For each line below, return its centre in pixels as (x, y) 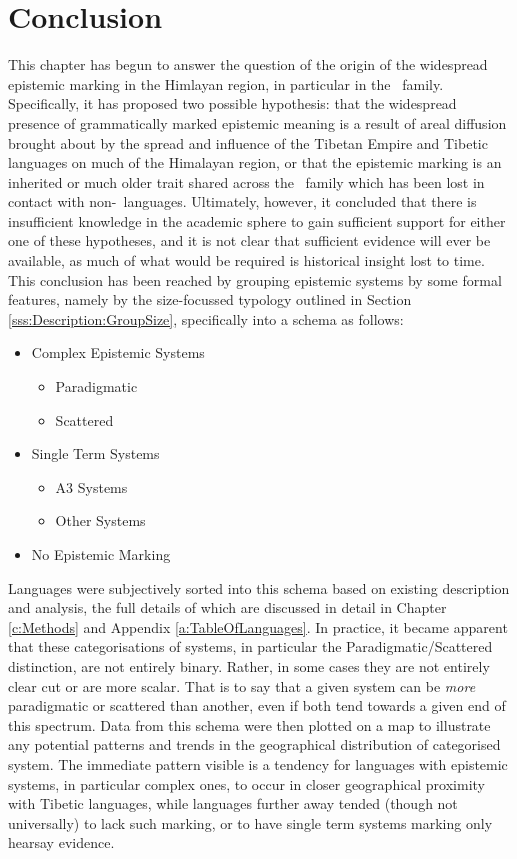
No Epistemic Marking (101, 554)
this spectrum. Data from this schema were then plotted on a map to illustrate (249, 724)
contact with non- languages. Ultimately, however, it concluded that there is (242, 201)
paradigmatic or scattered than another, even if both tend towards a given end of (257, 705)
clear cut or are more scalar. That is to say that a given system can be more (242, 685)
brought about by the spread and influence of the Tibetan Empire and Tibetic (248, 142)
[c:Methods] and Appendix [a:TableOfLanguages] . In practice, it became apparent (258, 626)
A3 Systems (91, 486)
